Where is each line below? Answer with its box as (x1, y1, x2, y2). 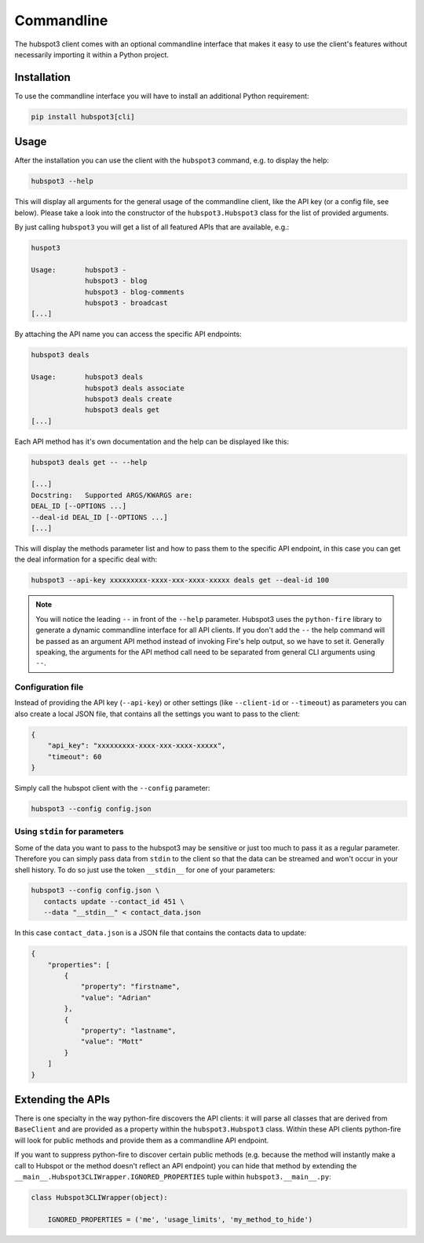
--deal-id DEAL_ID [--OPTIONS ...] (31, 513, 168, 521)
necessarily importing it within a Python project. (14, 49, 169, 59)
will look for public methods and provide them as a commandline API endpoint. (14, 1135, 269, 1145)
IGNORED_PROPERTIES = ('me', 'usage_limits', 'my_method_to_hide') (47, 1215, 313, 1224)
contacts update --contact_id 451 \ (43, 897, 185, 906)
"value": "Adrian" (80, 993, 152, 1002)
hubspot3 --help (31, 177, 94, 186)
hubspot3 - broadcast (85, 298, 168, 308)
